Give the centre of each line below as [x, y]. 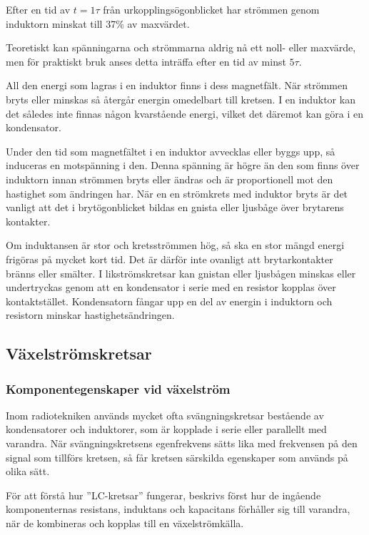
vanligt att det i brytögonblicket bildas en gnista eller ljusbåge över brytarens [175, 207]
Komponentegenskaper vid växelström [118, 388]
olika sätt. [28, 471]
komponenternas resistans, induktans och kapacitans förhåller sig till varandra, [178, 509]
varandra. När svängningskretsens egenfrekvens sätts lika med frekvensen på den [182, 443]
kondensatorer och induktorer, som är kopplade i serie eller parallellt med [166, 429]
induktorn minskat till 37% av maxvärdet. [98, 23]
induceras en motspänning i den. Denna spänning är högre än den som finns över [183, 165]
